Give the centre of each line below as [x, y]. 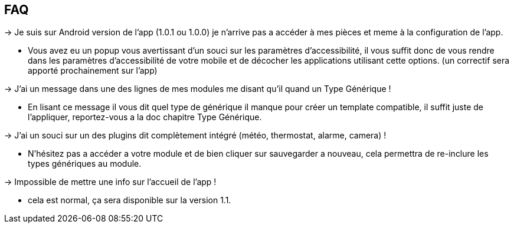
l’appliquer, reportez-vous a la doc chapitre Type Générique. [145, 117]
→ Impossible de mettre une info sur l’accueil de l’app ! [110, 182]
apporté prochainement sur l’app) [93, 71]
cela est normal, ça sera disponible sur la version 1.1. [130, 200]
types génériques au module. [85, 164]
